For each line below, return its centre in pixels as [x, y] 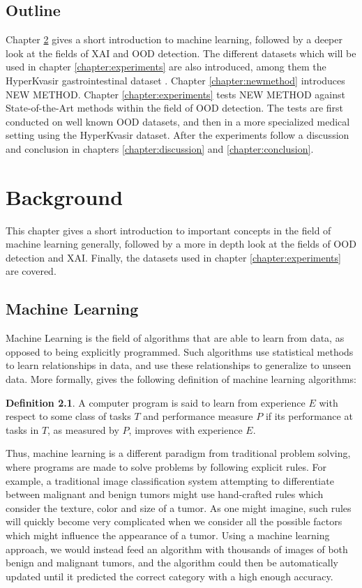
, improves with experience [186, 429]
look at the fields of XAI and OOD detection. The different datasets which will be [181, 53]
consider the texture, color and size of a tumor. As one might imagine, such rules [179, 507]
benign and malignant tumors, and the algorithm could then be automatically [172, 563]
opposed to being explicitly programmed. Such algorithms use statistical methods [180, 351]
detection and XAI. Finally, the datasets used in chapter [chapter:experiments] [173, 257]
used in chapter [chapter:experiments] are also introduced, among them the [166, 67]
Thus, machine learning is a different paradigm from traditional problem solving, [178, 453]
